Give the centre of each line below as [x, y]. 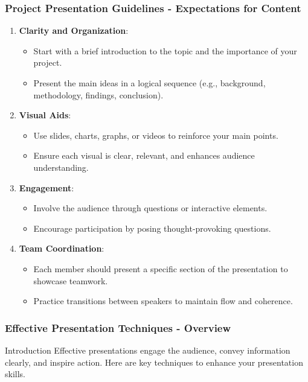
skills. [15, 374]
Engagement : [47, 187]
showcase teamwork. [71, 280]
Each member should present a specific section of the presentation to [161, 268]
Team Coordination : [62, 248]
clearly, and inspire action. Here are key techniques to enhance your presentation [154, 362]
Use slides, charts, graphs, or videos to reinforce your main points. [156, 135]
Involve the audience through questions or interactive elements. [150, 208]
